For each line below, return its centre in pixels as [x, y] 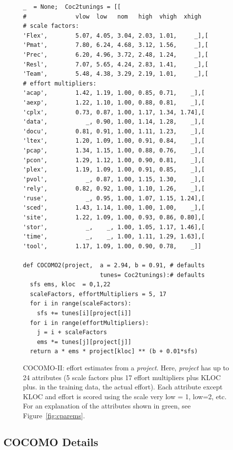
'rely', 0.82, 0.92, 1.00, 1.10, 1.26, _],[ [114, 189]
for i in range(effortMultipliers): [89, 323]
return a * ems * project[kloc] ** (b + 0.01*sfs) [114, 352]
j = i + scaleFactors [72, 332]
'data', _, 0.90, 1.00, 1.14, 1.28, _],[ [114, 122]
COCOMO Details [51, 441]
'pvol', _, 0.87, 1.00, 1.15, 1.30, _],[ [114, 179]
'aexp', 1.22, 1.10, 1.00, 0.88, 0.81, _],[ [114, 102]
